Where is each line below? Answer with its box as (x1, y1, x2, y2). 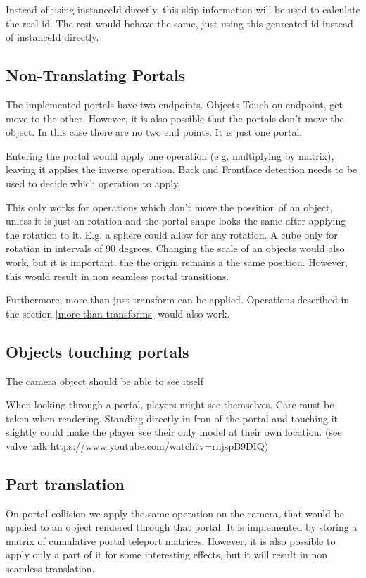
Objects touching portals (6, 340, 189, 362)
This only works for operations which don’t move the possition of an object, (6, 199, 333, 214)
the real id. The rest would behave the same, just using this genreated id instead (6, 15, 353, 30)
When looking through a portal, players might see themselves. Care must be (6, 397, 334, 412)
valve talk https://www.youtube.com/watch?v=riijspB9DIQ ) (6, 438, 269, 453)
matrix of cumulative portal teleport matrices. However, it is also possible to (6, 533, 336, 548)
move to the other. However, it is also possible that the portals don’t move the (6, 111, 344, 125)
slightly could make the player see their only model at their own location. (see (6, 425, 342, 439)
